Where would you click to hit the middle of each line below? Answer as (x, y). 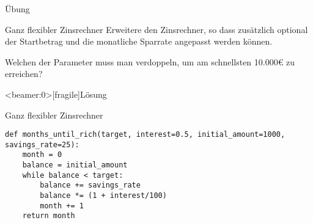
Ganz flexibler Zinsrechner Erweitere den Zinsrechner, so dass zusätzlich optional (156, 29)
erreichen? (24, 74)
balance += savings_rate (90, 185)
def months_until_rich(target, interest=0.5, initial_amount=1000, (145, 135)
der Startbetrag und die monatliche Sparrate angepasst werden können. (139, 41)
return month (49, 216)
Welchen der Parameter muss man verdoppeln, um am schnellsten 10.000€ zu (150, 61)
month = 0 (42, 155)
